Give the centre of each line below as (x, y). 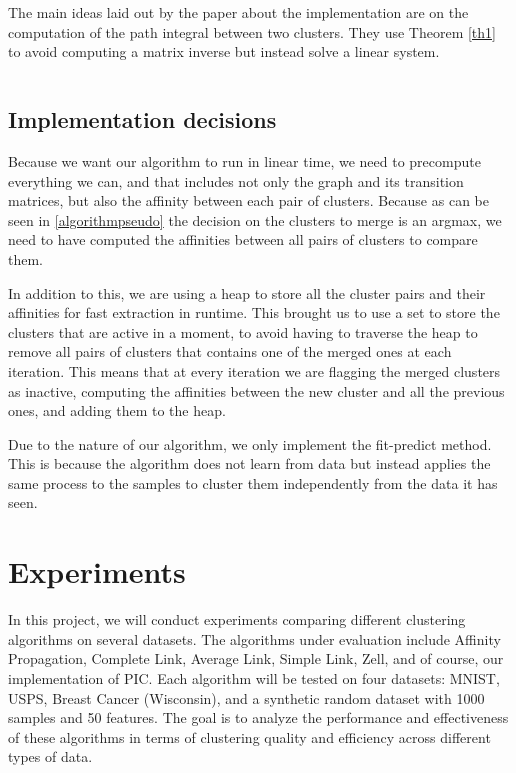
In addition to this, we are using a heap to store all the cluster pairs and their (247, 292)
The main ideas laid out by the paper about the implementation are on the (238, 12)
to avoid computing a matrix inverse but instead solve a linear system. (224, 51)
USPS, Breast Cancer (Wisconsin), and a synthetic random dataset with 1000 (246, 697)
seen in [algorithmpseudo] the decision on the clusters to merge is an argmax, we (255, 219)
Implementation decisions (142, 119)
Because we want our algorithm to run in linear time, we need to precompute (244, 160)
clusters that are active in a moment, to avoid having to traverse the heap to (243, 331)
